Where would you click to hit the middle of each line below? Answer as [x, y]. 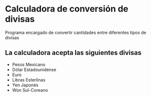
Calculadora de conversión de [67, 9]
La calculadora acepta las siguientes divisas [73, 53]
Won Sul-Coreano [30, 90]
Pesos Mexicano [29, 64]
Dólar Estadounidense [34, 69]
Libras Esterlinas [29, 80]
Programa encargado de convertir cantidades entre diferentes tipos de [76, 32]
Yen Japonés [25, 85]
